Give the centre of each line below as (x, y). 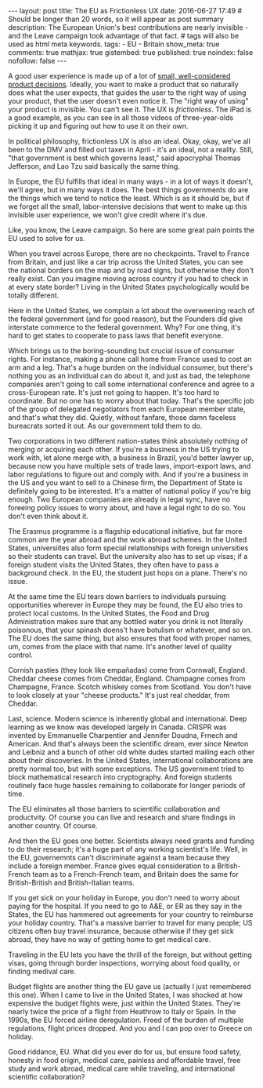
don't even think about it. (48, 516)
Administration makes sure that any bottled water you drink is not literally (126, 621)
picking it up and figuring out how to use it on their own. (98, 126)
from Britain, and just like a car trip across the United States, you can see (126, 262)
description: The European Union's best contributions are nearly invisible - (128, 27)
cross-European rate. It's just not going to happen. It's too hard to (114, 392)
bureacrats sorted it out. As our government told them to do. (105, 426)
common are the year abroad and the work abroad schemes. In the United (128, 540)
